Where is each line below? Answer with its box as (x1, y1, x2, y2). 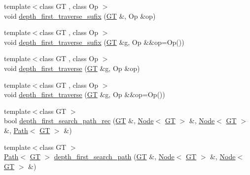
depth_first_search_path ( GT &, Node (54, 151, 175, 162)
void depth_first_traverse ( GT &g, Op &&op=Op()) (4, 89, 165, 100)
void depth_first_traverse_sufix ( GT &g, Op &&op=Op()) (4, 36, 184, 47)
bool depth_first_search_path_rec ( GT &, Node (4, 115, 154, 126)
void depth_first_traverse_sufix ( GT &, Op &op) (4, 10, 156, 21)
